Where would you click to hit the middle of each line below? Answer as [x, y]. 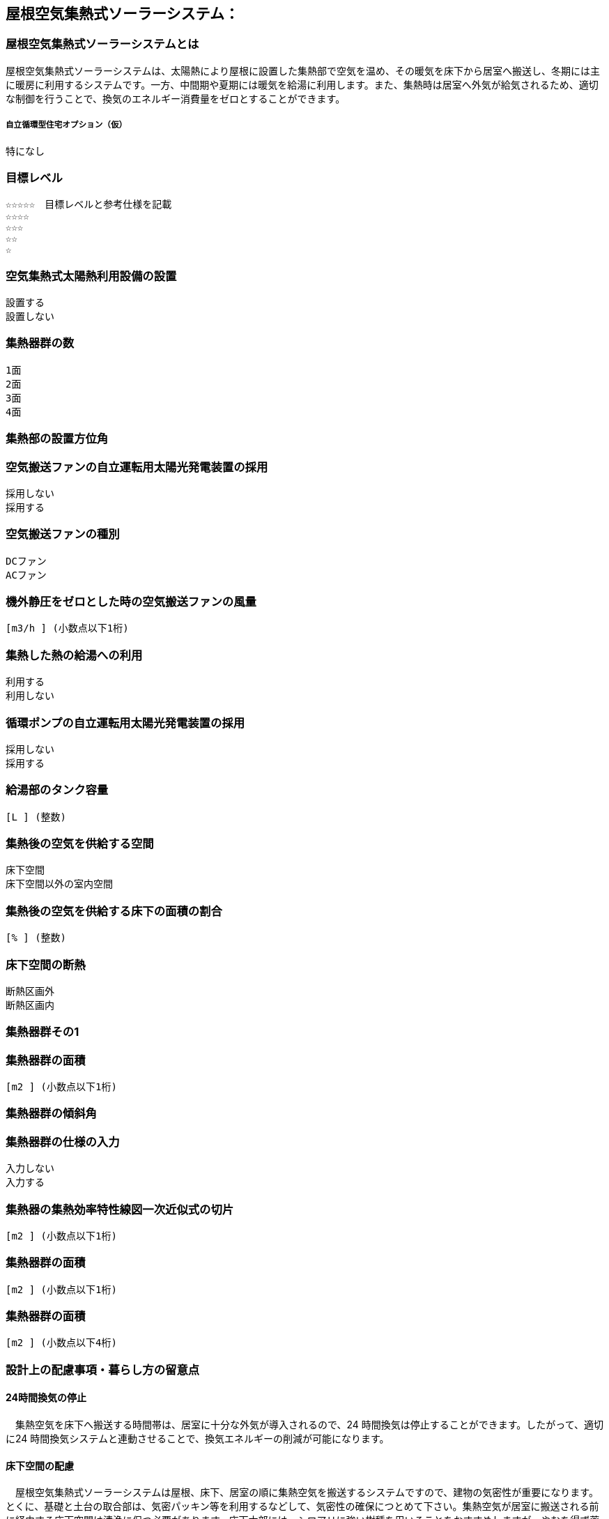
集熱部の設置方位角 [57, 439]
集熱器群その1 [43, 1032]
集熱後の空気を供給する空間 [80, 844]
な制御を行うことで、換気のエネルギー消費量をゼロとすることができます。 [176, 98]
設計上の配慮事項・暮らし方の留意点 [103, 1369]
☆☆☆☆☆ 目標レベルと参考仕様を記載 [89, 205]
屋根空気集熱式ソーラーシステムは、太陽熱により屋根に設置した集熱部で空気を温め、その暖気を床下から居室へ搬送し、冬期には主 [303, 70]
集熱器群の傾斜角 [51, 1114]
